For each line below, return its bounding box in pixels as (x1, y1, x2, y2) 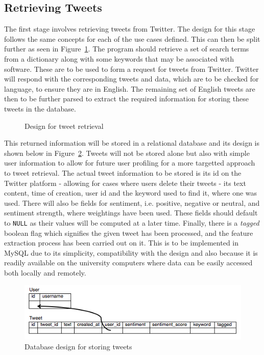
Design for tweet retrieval (25, 120, 104, 131)
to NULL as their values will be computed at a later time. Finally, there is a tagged (4, 217, 259, 228)
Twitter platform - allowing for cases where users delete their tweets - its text (4, 177, 246, 188)
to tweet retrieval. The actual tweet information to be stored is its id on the (4, 167, 242, 178)
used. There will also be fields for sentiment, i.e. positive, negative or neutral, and (4, 197, 260, 208)
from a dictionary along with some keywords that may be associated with (4, 53, 234, 64)
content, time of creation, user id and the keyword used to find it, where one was (4, 187, 257, 198)
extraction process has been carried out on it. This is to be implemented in (4, 237, 239, 248)
